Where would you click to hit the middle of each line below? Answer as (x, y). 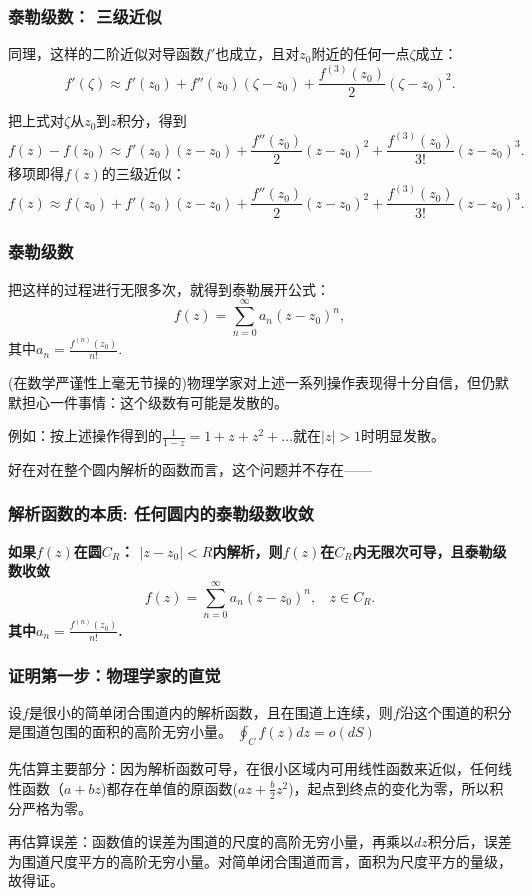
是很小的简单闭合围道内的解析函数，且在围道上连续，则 (210, 711)
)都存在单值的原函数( (169, 787)
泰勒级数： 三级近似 (85, 15)
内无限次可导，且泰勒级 (429, 550)
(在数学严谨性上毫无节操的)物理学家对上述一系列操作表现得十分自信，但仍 (251, 381)
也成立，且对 (257, 53)
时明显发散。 (402, 435)
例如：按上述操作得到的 (85, 435)
